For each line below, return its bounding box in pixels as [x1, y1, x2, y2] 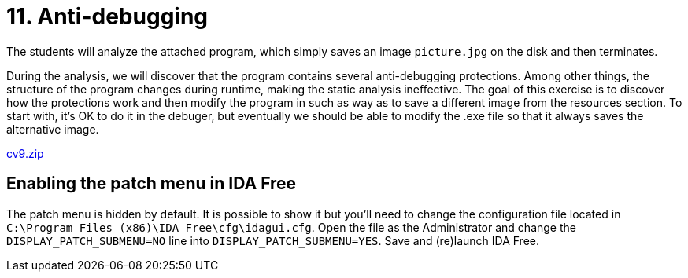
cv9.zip [6, 146, 44, 160]
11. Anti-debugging [6, 3, 209, 30]
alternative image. [6, 122, 99, 136]
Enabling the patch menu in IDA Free [6, 174, 297, 194]
